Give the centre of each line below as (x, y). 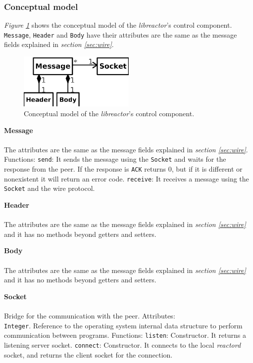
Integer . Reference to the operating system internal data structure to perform (123, 325)
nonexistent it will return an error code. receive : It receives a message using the (126, 178)
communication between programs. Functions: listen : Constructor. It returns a (125, 335)
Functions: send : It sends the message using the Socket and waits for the (115, 159)
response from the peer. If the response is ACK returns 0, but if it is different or (123, 169)
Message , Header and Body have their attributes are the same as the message (121, 34)
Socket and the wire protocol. (50, 188)
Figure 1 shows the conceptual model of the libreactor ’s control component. (118, 25)
